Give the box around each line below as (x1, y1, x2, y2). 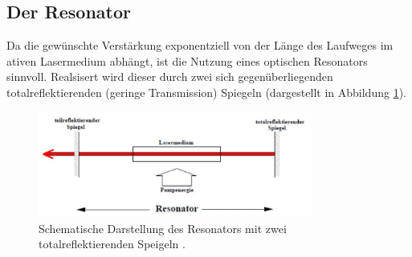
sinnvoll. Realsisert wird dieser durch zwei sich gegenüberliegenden (6, 68, 333, 85)
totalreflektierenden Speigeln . (39, 235, 186, 252)
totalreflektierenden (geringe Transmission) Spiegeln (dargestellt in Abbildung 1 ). (6, 83, 406, 100)
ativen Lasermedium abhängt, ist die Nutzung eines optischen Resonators (6, 52, 368, 69)
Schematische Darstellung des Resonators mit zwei (39, 219, 287, 236)
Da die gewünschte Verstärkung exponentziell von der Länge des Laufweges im (6, 37, 394, 54)
